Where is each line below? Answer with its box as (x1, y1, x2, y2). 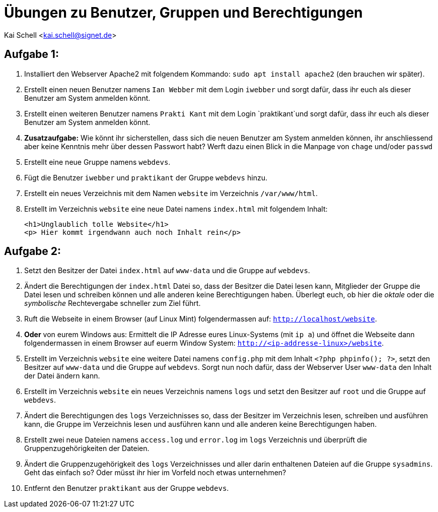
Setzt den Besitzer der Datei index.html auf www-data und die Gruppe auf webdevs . (24, 266, 310, 275)
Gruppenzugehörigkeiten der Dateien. (24, 444, 150, 453)
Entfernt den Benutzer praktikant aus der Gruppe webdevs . (24, 484, 229, 493)
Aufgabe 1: (4, 48, 59, 61)
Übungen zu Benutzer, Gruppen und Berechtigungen (4, 4, 363, 21)
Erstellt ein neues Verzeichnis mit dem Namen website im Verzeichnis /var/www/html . (24, 188, 318, 198)
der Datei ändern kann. (24, 371, 100, 380)
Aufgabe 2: (4, 245, 61, 258)
